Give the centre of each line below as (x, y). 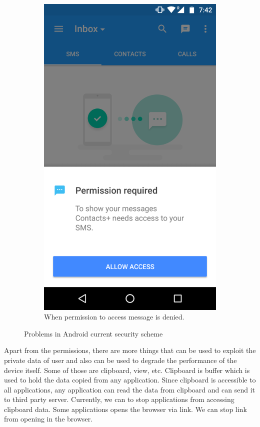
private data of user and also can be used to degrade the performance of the (120, 360)
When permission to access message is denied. (114, 317)
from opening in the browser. (48, 419)
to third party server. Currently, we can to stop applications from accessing (119, 399)
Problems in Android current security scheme (93, 333)
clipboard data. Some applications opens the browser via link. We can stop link (125, 409)
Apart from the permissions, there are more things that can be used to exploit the (130, 350)
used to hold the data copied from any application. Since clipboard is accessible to (130, 380)
